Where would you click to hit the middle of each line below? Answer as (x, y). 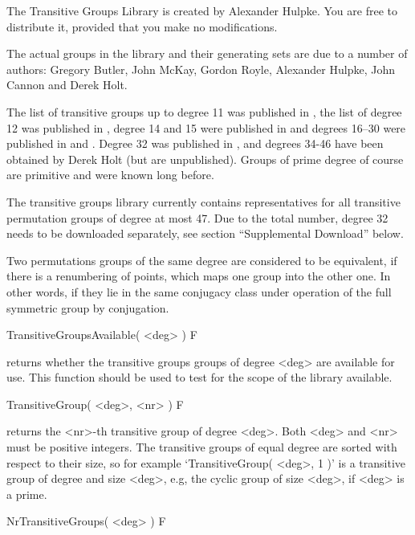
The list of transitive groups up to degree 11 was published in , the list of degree (204, 111)
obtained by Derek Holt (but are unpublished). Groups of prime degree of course (205, 159)
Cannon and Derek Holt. (67, 85)
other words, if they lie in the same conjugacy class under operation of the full (199, 291)
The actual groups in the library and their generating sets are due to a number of (207, 53)
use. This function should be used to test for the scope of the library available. (199, 377)
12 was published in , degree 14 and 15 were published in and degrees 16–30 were (206, 127)
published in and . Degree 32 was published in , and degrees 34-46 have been (195, 143)
